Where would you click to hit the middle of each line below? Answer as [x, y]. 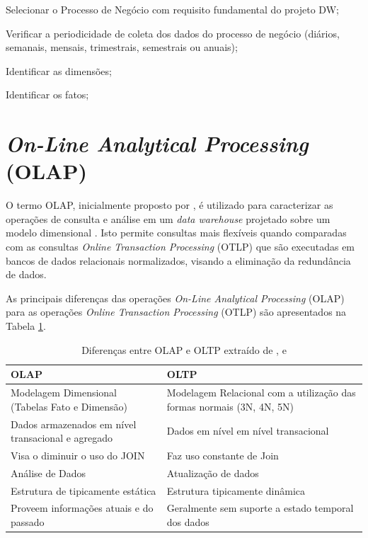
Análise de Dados [48, 473]
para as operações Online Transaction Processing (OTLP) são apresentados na [176, 312]
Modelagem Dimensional [64, 393]
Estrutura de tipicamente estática [84, 490]
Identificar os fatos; [47, 95]
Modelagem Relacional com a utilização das [261, 393]
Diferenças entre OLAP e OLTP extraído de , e [184, 349]
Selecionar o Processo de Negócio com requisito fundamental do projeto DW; [172, 9]
